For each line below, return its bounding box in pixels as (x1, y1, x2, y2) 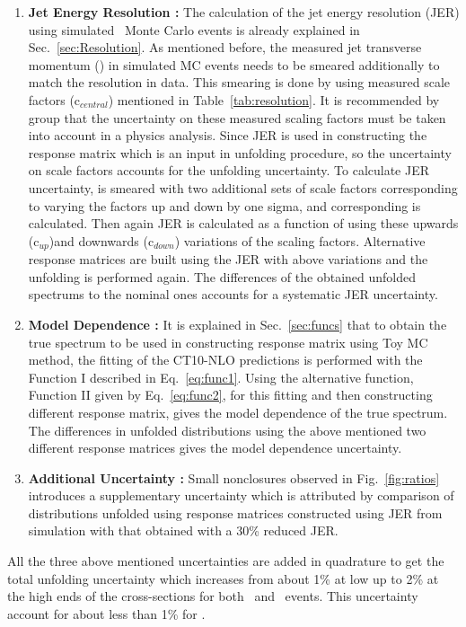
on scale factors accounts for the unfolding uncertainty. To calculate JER (28, 161, 430, 180)
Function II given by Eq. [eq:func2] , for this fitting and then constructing (28, 385, 433, 404)
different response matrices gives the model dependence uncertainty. (28, 438, 402, 457)
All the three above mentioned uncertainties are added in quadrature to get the (7, 552, 444, 570)
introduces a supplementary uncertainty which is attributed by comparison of (28, 486, 454, 505)
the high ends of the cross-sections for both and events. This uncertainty (7, 587, 418, 605)
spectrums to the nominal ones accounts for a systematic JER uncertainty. (28, 285, 438, 304)
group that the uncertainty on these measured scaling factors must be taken (28, 108, 446, 127)
